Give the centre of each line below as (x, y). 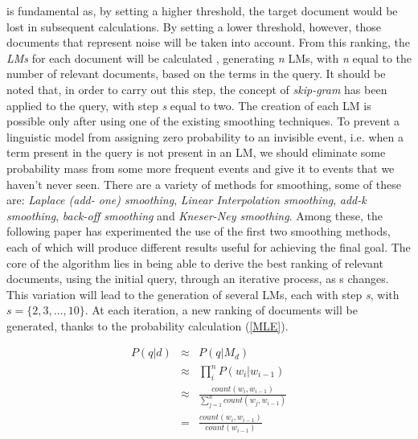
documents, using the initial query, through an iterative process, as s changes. (198, 279)
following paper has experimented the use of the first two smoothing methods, (199, 231)
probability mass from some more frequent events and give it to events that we (201, 168)
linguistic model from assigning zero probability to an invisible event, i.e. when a (205, 136)
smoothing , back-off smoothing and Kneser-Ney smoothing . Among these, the (195, 215)
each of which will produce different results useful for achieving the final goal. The (209, 246)
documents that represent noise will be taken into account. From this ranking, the (208, 42)
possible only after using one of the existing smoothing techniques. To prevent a (203, 121)
